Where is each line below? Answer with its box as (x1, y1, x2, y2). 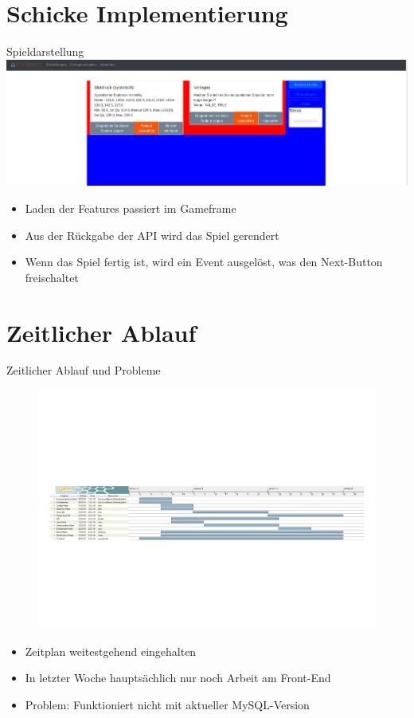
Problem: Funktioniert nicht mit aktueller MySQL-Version (25, 696, 310, 712)
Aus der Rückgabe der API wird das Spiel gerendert (25, 226, 279, 243)
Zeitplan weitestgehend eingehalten (25, 642, 197, 659)
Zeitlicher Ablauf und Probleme (6, 362, 161, 379)
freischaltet (25, 269, 79, 285)
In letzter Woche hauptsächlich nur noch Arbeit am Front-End (25, 669, 331, 686)
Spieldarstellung (6, 43, 84, 60)
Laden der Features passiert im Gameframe (25, 199, 236, 216)
